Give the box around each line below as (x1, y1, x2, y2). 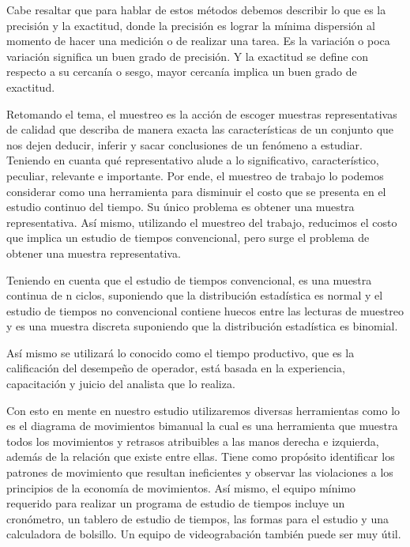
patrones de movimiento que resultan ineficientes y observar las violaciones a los (6, 464, 393, 481)
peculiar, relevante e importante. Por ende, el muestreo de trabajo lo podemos (6, 167, 384, 183)
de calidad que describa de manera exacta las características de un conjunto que (6, 121, 394, 138)
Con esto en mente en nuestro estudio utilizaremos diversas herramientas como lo (6, 402, 401, 418)
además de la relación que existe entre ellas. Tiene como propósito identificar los (6, 448, 395, 465)
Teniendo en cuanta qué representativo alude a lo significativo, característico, (6, 152, 379, 168)
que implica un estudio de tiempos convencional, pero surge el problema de (6, 229, 370, 246)
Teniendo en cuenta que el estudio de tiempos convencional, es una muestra (6, 271, 372, 288)
